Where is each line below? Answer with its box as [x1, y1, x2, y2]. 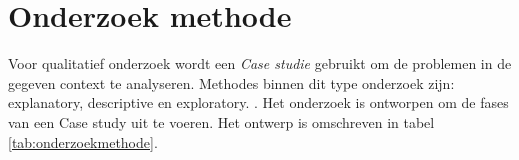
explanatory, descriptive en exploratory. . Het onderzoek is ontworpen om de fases [8, 92, 509, 113]
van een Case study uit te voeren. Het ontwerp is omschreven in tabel [8, 111, 435, 132]
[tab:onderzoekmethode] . [8, 131, 158, 152]
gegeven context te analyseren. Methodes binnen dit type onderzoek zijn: [8, 72, 455, 93]
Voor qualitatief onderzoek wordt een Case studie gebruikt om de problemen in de [8, 53, 512, 74]
